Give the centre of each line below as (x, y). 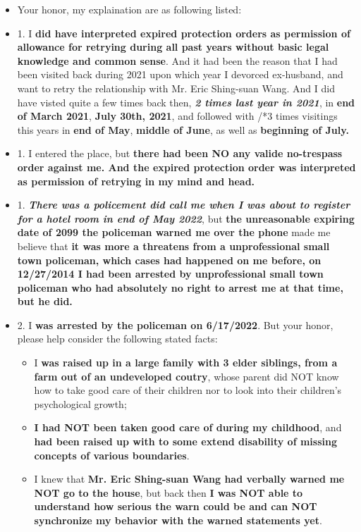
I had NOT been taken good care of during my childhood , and (188, 427)
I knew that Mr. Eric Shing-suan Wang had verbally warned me (189, 479)
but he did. (45, 301)
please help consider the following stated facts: (117, 339)
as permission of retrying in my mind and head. (136, 181)
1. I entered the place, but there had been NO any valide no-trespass (180, 153)
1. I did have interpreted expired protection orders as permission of (184, 33)
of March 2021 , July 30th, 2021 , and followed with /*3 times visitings (177, 116)
